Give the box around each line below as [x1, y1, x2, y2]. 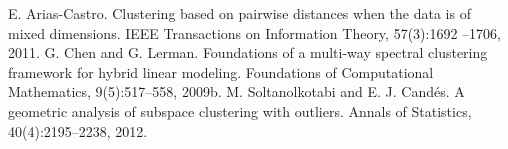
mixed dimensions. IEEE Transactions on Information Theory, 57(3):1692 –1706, [8, 22, 501, 43]
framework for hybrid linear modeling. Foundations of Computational [8, 61, 434, 82]
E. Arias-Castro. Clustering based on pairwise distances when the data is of [8, 3, 471, 23]
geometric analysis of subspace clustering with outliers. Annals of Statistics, [8, 100, 472, 121]
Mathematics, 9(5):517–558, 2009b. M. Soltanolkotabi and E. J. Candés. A [8, 81, 465, 102]
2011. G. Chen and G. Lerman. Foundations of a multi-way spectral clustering [8, 42, 488, 63]
